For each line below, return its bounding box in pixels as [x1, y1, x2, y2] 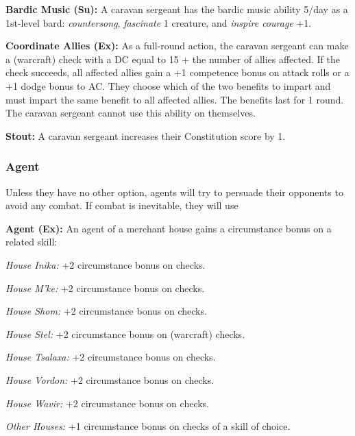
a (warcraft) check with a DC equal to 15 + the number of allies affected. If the [5, 51, 340, 66]
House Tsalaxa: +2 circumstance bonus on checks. [5, 350, 216, 364]
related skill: [5, 234, 58, 249]
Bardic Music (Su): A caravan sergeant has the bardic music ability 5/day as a [5, 2, 348, 16]
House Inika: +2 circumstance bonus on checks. [5, 257, 206, 271]
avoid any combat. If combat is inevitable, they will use [5, 198, 238, 213]
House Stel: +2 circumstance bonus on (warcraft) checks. [5, 326, 245, 341]
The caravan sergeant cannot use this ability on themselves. [5, 106, 256, 120]
